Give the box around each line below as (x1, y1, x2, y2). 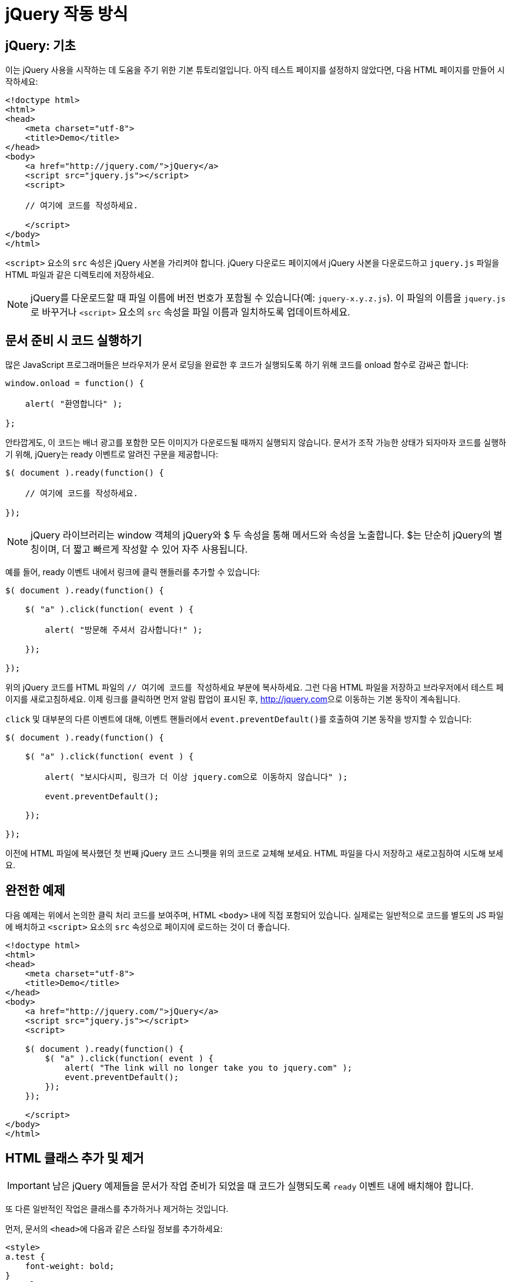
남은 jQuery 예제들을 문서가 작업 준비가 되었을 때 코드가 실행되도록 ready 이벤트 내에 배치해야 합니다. (52, 1180, 474, 1192)
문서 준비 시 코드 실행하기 (5, 333, 142, 348)
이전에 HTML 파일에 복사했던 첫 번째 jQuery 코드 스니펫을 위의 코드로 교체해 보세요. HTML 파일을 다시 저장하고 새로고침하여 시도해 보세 (5, 848, 503, 859)
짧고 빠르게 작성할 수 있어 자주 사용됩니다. (73, 543, 248, 556)
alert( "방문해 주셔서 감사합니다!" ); (45, 625, 203, 635)
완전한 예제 (5, 883, 65, 898)
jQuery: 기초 (5, 38, 76, 53)
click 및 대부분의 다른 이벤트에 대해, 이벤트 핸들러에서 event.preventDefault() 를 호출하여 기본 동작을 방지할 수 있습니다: (5, 714, 472, 725)
